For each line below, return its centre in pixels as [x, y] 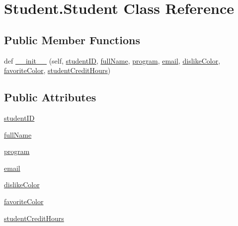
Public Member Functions [72, 39]
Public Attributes [50, 97]
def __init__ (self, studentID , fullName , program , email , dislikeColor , [112, 60]
